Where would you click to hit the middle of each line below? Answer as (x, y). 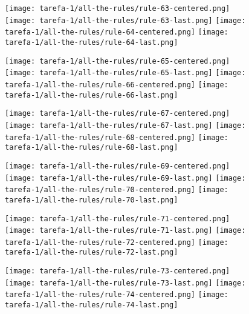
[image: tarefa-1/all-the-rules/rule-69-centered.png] (118, 166)
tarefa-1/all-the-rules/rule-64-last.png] (92, 42)
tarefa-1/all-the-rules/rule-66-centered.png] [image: (117, 85)
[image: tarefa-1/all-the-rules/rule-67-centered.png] (118, 114)
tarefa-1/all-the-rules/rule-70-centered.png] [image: (117, 190)
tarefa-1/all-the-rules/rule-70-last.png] (92, 200)
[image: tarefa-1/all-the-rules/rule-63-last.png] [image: (125, 20)
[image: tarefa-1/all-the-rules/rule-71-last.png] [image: (125, 231)
